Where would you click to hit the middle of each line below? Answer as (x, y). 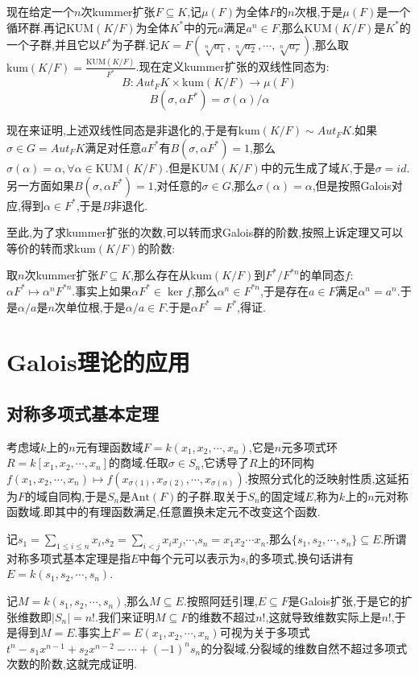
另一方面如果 (40, 185)
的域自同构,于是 (66, 495)
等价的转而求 (40, 248)
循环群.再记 (36, 27)
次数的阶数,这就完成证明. (72, 664)
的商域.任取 (138, 462)
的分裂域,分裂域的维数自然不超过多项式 (304, 648)
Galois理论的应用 (98, 362)
